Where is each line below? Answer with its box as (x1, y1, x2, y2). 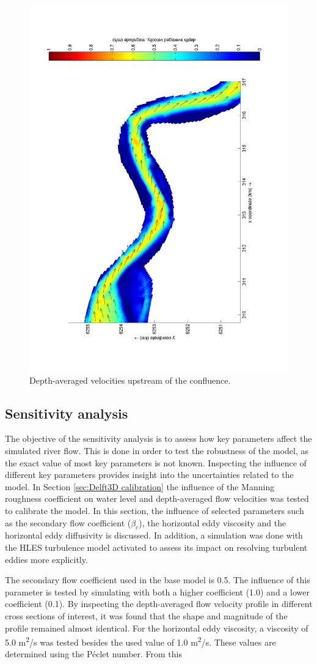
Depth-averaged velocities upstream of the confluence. (29, 373, 231, 386)
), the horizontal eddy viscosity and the (139, 516, 286, 529)
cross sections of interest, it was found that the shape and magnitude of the (5, 610, 288, 622)
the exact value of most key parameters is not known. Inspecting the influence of (5, 456, 307, 469)
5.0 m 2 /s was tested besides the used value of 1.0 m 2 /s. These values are (5, 634, 276, 648)
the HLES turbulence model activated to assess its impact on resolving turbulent (5, 541, 308, 554)
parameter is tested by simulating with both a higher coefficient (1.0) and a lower (5, 585, 310, 598)
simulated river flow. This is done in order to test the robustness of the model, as (5, 444, 308, 457)
